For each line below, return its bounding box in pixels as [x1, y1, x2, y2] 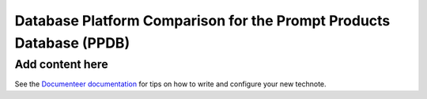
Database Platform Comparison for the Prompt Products [14, 12, 391, 29]
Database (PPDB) [14, 34, 130, 51]
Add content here [14, 57, 108, 71]
